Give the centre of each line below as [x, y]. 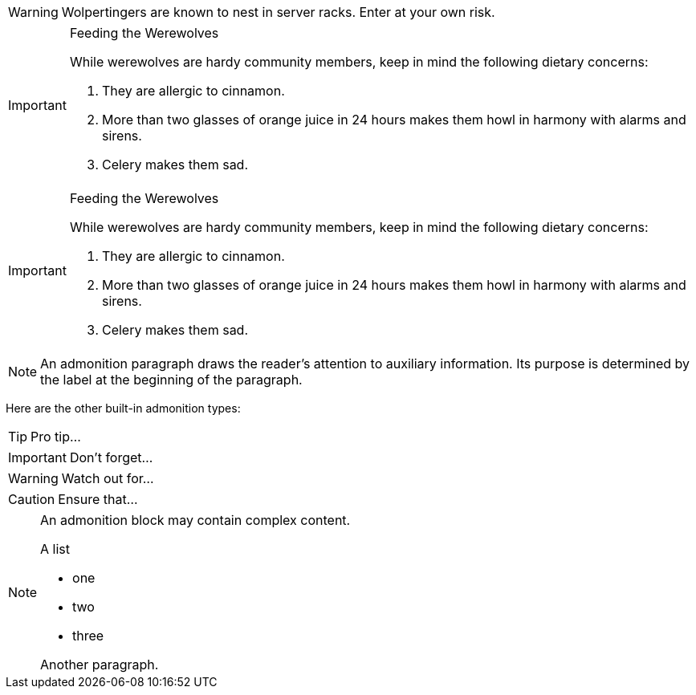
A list [55, 549]
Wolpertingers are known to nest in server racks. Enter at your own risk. [278, 12]
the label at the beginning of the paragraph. [171, 380]
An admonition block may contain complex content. [195, 520]
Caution [32, 499]
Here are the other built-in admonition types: [123, 408]
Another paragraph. [100, 665]
